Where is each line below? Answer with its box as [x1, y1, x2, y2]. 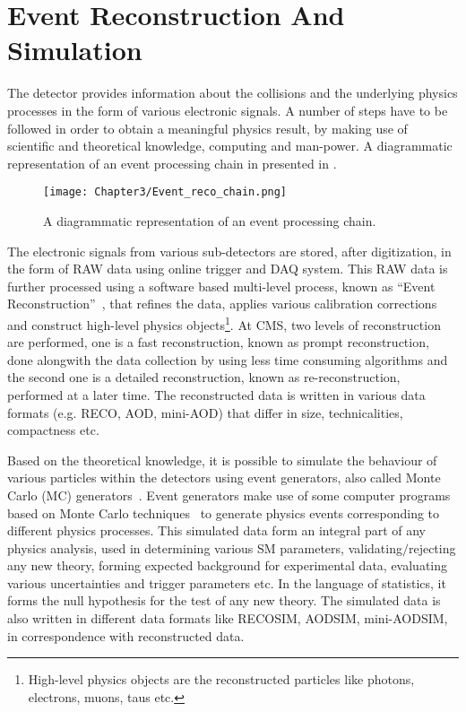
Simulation [7, 31, 142, 68]
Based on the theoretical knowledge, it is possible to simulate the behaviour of [7, 450, 437, 469]
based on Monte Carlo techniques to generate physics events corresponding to [7, 503, 440, 522]
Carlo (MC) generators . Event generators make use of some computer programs [7, 485, 451, 504]
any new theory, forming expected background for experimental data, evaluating [7, 556, 448, 575]
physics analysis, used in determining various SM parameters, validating [7, 538, 402, 557]
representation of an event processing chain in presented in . [7, 153, 337, 172]
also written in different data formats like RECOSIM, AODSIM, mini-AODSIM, [7, 609, 448, 628]
